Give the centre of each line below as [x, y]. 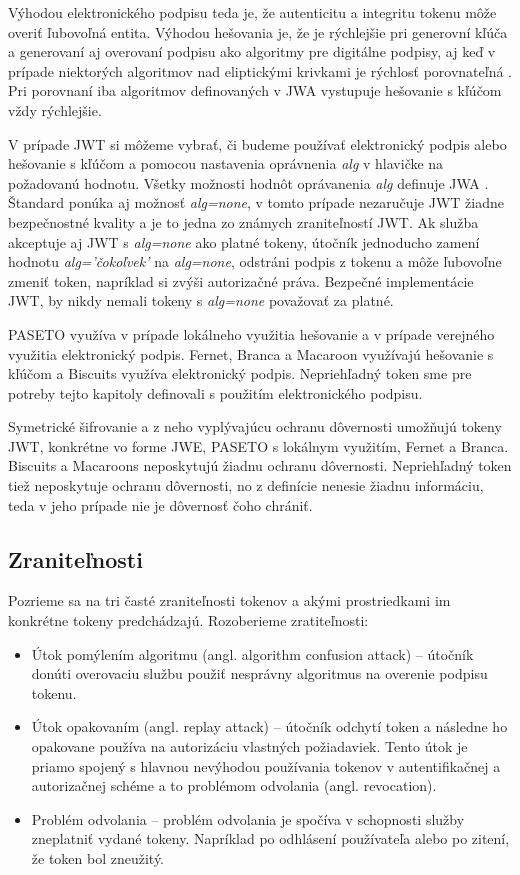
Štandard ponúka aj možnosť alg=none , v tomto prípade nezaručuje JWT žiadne [256, 202]
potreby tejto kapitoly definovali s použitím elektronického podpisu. [215, 392]
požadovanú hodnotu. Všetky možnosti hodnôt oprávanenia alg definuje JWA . [248, 182]
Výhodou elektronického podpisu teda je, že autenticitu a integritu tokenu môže [252, 12]
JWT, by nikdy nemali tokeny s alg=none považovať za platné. [201, 300]
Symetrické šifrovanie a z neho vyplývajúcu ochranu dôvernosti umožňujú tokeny [255, 426]
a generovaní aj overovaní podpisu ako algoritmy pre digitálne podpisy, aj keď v [252, 51]
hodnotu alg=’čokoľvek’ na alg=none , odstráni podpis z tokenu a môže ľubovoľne [255, 261]
